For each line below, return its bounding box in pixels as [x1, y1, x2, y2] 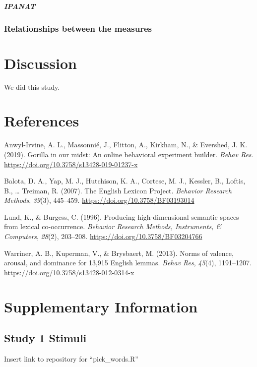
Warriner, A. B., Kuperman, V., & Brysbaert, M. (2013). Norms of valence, [4, 247, 234, 258]
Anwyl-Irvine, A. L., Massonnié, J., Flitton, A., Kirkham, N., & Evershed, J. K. [4, 139, 248, 150]
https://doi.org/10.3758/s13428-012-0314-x [4, 267, 134, 277]
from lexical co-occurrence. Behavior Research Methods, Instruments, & [4, 221, 222, 232]
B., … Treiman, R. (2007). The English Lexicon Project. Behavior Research [4, 185, 232, 195]
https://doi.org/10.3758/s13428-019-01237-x [4, 159, 138, 169]
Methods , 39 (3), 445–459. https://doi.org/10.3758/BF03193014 [4, 195, 194, 205]
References [4, 111, 79, 131]
